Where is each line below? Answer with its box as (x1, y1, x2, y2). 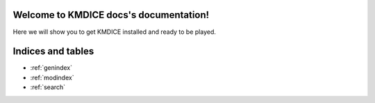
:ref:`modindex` (30, 73, 74, 82)
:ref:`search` (30, 83, 66, 91)
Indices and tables (12, 46, 94, 57)
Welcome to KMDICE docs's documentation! (12, 9, 210, 21)
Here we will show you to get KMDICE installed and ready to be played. (12, 28, 217, 36)
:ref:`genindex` (30, 64, 73, 72)
